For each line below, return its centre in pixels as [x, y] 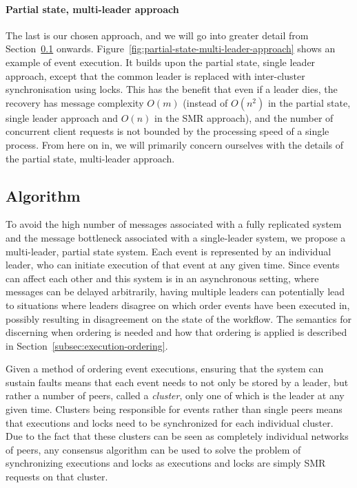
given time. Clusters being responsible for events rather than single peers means [174, 409]
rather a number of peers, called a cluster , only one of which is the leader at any [175, 395]
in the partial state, [309, 102]
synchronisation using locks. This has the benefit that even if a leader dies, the [172, 89]
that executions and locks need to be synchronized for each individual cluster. [170, 422]
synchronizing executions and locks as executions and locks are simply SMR [166, 463]
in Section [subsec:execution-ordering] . [87, 345]
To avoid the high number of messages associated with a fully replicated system [174, 224]
